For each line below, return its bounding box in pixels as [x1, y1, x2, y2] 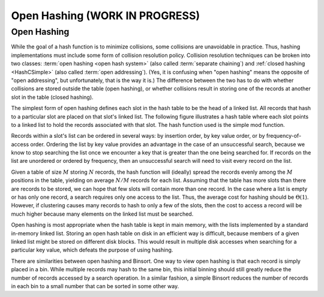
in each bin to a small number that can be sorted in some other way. [11, 282, 179, 290]
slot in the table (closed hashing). [11, 93, 94, 101]
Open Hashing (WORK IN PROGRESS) [11, 9, 200, 22]
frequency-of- [266, 132, 302, 140]
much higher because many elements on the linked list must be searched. [11, 210, 194, 217]
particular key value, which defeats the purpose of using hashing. [11, 246, 173, 254]
